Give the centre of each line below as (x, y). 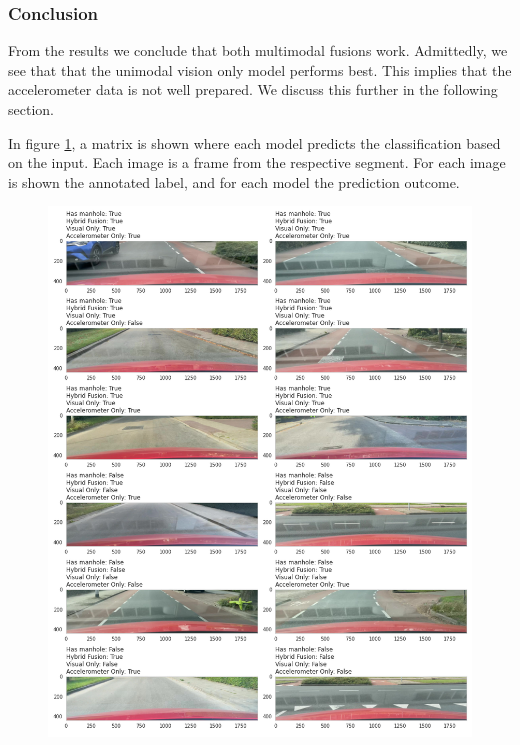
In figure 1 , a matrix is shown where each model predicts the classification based (254, 142)
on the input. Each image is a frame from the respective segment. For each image (257, 162)
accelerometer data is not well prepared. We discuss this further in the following (253, 89)
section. (31, 109)
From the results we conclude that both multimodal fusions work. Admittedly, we (258, 50)
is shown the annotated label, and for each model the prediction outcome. (234, 181)
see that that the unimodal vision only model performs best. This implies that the (260, 69)
